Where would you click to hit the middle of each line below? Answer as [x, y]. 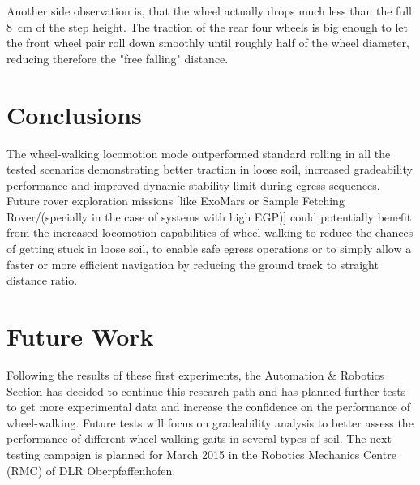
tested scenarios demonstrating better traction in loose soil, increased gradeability [210, 169]
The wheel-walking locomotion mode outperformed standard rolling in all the [199, 153]
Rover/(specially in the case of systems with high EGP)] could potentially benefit [209, 216]
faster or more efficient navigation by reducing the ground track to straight [193, 264]
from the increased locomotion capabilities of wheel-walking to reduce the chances [210, 232]
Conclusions [74, 114]
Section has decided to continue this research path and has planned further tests [206, 391]
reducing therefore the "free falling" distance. [118, 58]
